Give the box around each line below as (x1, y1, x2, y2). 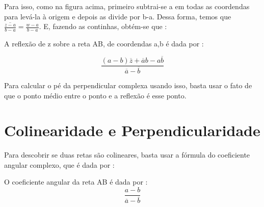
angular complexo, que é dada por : (4, 159, 115, 170)
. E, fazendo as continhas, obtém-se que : (39, 21, 167, 32)
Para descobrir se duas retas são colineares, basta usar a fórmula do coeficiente (4, 149, 250, 160)
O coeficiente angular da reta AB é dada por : (4, 176, 148, 187)
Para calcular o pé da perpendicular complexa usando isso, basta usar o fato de (4, 80, 252, 90)
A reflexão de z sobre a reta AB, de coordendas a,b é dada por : (4, 38, 204, 49)
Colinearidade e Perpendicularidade (4, 120, 260, 141)
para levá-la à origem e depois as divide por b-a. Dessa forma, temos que (4, 11, 231, 21)
